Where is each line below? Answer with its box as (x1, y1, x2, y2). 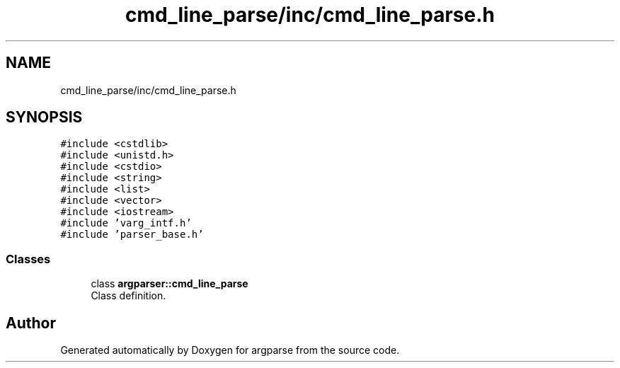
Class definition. (91, 289, 166, 302)
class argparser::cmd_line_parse (91, 277, 248, 290)
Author (6, 314, 56, 332)
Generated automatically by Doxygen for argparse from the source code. (60, 344, 400, 357)
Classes (6, 251, 51, 266)
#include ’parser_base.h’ (60, 229, 204, 241)
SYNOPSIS (6, 108, 83, 127)
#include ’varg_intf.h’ (60, 217, 192, 229)
